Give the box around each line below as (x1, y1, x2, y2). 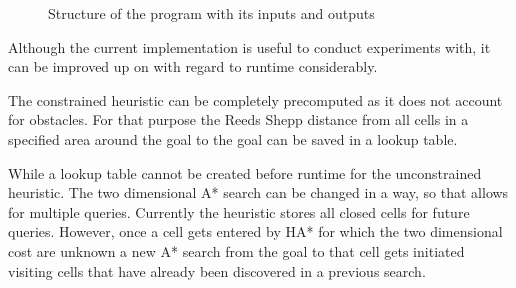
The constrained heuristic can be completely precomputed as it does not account (8, 89, 503, 110)
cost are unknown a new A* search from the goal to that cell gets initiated (8, 240, 465, 261)
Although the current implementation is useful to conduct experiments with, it (8, 36, 491, 57)
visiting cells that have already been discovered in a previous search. (8, 260, 426, 281)
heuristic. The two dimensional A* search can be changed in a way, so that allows (8, 182, 509, 203)
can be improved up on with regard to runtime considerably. (8, 56, 378, 77)
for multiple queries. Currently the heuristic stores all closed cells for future (8, 201, 470, 222)
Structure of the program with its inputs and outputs (48, 3, 375, 23)
